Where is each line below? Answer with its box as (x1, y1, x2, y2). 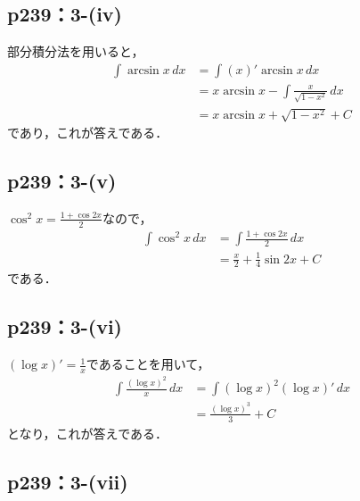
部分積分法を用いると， (7, 42, 144, 61)
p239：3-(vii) (7, 467, 128, 495)
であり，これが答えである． (7, 123, 168, 142)
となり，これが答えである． (7, 423, 168, 442)
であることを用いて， (86, 355, 210, 373)
